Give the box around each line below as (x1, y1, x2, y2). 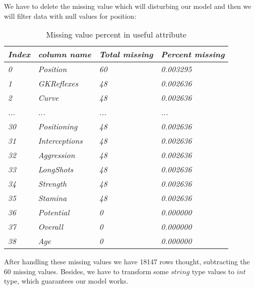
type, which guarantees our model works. (4, 276, 128, 286)
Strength (38, 178, 67, 190)
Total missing (99, 48, 153, 60)
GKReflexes (38, 78, 78, 89)
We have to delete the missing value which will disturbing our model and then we (4, 1, 252, 11)
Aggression (38, 149, 75, 161)
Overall (38, 221, 63, 233)
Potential (38, 206, 70, 218)
